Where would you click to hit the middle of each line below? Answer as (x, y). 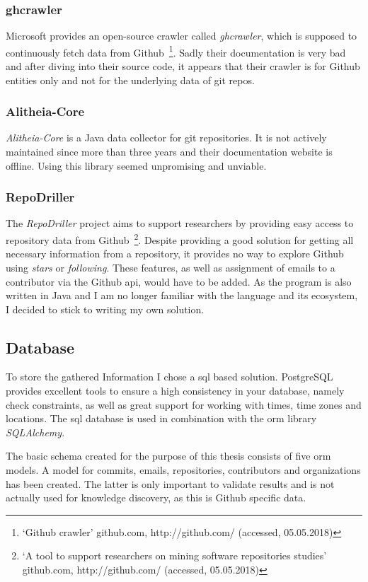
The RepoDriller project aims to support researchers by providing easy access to (180, 223)
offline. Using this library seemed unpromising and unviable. (136, 165)
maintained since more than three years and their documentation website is (169, 152)
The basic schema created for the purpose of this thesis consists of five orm (168, 456)
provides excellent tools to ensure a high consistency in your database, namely (175, 391)
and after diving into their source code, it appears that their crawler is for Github (183, 66)
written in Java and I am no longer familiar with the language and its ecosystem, (182, 295)
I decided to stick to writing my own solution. (105, 309)
